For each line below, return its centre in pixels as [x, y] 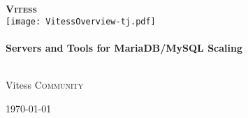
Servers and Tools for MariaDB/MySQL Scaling [124, 47]
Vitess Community [45, 85]
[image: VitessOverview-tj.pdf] [81, 21]
